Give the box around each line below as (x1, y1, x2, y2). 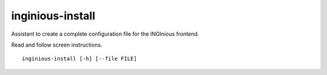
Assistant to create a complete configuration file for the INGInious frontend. (11, 30, 199, 37)
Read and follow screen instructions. (11, 41, 102, 48)
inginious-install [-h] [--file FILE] (22, 55, 137, 62)
